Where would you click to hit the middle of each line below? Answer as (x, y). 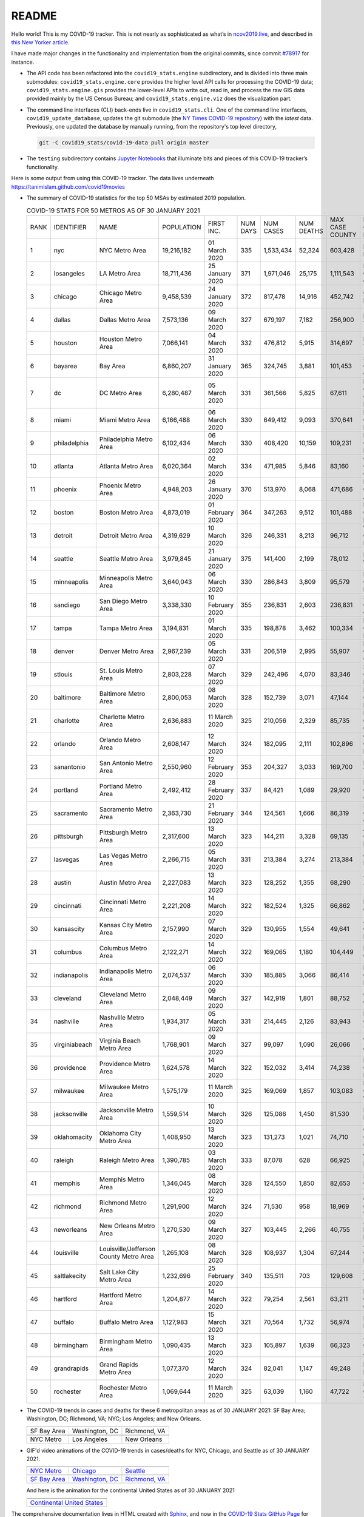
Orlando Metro (120, 740)
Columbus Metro (123, 948)
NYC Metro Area (123, 250)
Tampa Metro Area (126, 628)
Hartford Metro (120, 1295)
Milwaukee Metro (124, 1087)
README (34, 16)
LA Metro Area (120, 273)
